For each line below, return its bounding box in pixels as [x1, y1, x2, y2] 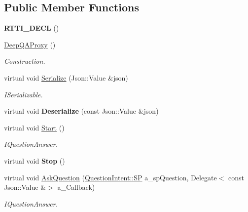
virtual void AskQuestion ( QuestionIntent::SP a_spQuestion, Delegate [4, 172, 217, 182]
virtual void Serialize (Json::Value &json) [4, 72, 128, 83]
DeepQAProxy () [4, 39, 56, 49]
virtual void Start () [4, 122, 65, 132]
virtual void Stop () [4, 155, 65, 166]
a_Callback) [57, 182, 95, 192]
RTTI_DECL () [4, 23, 59, 33]
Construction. [4, 56, 45, 66]
